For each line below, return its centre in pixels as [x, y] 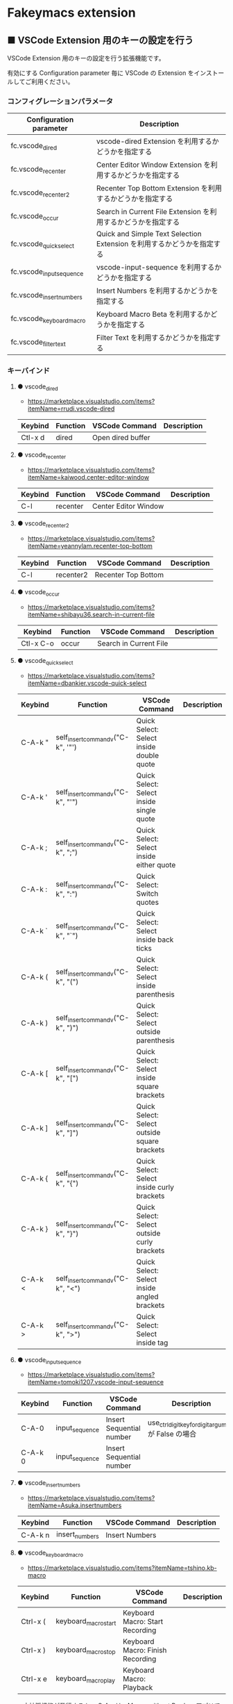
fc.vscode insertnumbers [47, 295]
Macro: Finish [145, 1650]
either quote [156, 865]
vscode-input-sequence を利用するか [159, 268]
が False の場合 [172, 1434]
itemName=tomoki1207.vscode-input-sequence [96, 1382]
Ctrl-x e [34, 1679]
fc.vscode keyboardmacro [48, 319]
